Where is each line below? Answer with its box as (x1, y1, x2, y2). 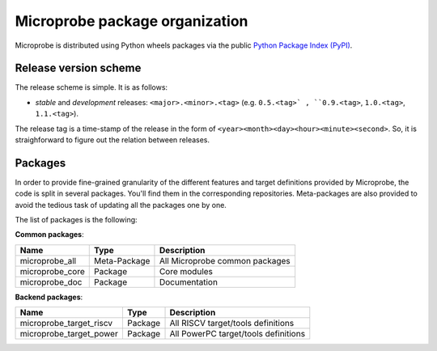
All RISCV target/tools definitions (169, 318, 295, 329)
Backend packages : (15, 292, 83, 302)
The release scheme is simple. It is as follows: (15, 82, 168, 92)
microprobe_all (19, 255, 77, 266)
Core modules (159, 265, 214, 277)
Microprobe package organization (15, 12, 248, 30)
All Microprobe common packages (159, 255, 291, 266)
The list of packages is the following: (15, 215, 138, 225)
